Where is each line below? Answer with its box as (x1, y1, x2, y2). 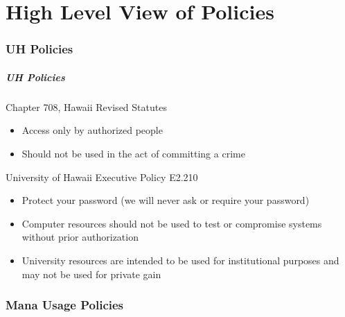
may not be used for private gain (21, 266, 161, 281)
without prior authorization (21, 230, 139, 244)
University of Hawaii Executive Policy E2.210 (6, 169, 198, 184)
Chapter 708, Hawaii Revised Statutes (6, 99, 167, 114)
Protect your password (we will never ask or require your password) (21, 193, 310, 207)
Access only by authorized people (21, 123, 163, 137)
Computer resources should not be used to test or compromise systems (21, 216, 322, 230)
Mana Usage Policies (6, 296, 124, 314)
